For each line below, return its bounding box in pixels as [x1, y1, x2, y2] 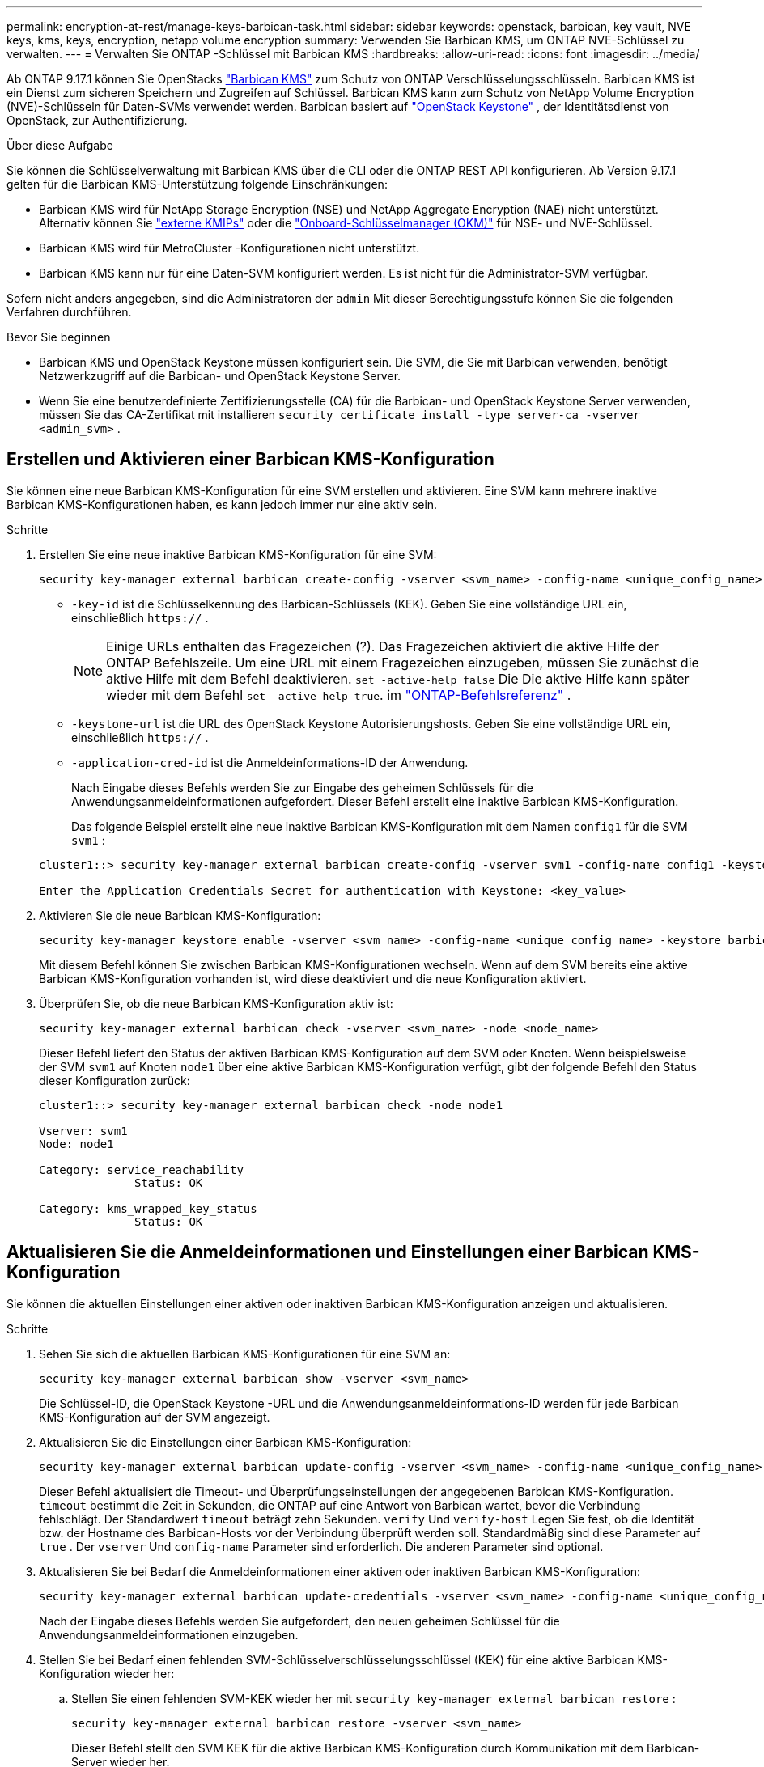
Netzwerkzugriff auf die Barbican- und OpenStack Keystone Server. [39, 369, 401, 383]
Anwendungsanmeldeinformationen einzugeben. [39, 1627, 299, 1642]
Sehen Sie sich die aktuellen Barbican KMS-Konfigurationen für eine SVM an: [39, 1346, 451, 1361]
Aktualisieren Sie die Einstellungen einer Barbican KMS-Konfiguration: [39, 1434, 412, 1449]
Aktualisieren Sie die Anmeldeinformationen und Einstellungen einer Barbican [6, 1242, 649, 1263]
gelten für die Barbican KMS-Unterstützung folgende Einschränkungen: [6, 177, 388, 191]
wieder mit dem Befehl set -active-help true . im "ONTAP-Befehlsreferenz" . [106, 686, 571, 703]
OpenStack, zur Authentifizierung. [6, 113, 188, 127]
